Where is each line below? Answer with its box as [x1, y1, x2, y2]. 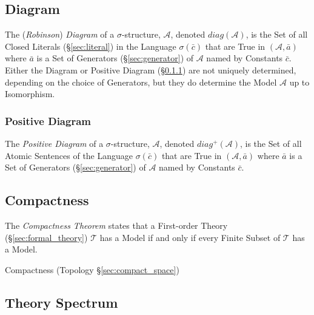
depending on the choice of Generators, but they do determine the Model [5, 75, 277, 88]
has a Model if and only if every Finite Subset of [99, 231, 281, 243]
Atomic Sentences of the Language [5, 149, 133, 161]
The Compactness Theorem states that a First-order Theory [5, 218, 228, 231]
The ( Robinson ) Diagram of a [5, 28, 115, 41]
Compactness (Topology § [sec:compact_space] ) [5, 263, 179, 276]
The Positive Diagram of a [5, 137, 104, 149]
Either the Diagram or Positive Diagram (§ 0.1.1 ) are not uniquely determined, [5, 63, 296, 76]
